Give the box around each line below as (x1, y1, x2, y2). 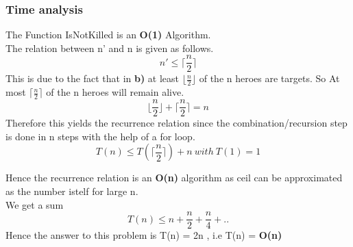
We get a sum (5, 197, 64, 211)
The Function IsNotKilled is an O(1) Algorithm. (5, 27, 211, 42)
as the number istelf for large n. (5, 183, 138, 198)
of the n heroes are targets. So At (199, 71, 340, 86)
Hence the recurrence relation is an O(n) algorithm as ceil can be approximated (5, 170, 343, 185)
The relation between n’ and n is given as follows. (5, 40, 214, 55)
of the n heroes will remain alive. (46, 85, 184, 99)
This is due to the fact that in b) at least (5, 71, 180, 86)
